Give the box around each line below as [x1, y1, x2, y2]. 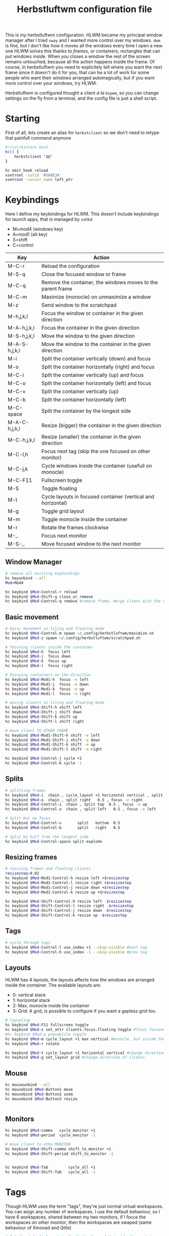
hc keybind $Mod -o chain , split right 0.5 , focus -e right [5, 797, 143, 802]
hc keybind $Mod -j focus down [5, 654, 71, 659]
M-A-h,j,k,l [8, 324, 35, 331]
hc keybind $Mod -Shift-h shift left [5, 705, 82, 710]
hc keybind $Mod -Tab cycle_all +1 [5, 1164, 96, 1170]
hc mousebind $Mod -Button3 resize [5, 1096, 78, 1101]
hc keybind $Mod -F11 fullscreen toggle [5, 1022, 89, 1028]
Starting [5, 113, 40, 125]
